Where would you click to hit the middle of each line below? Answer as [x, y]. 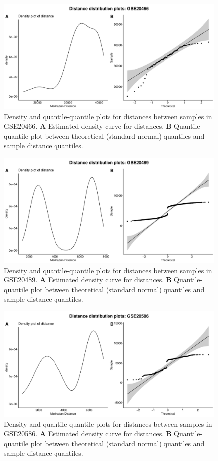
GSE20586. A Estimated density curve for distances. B [88, 433]
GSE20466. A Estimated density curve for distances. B [88, 126]
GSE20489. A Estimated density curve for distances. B [88, 280]
